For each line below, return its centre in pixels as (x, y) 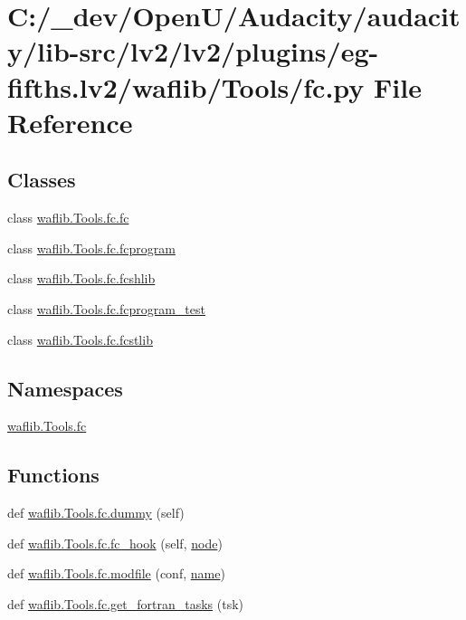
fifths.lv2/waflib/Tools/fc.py (186, 86)
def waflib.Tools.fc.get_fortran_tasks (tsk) (125, 603)
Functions (53, 475)
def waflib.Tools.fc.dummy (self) (96, 513)
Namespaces (65, 388)
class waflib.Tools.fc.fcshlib (81, 278)
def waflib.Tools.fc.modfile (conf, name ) (116, 573)
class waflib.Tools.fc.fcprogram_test (106, 308)
